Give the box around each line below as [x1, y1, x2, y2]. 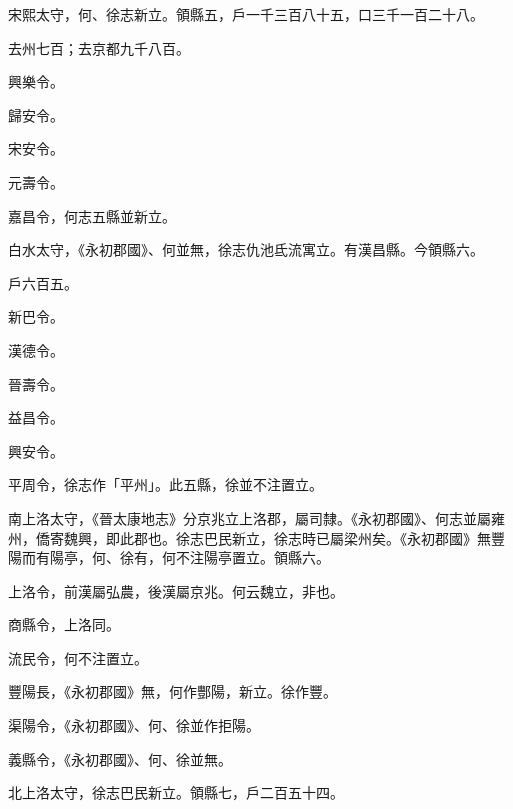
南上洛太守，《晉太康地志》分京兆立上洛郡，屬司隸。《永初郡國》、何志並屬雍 [8, 507, 505, 528]
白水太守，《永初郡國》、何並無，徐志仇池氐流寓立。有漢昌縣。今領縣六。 [8, 239, 484, 260]
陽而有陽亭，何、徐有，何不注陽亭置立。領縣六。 [8, 547, 330, 568]
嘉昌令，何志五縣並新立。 [8, 205, 176, 226]
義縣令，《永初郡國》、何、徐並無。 [8, 748, 232, 769]
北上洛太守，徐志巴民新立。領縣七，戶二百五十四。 [8, 782, 344, 803]
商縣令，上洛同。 [8, 614, 120, 635]
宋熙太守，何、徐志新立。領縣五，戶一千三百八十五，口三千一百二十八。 [8, 4, 484, 24]
